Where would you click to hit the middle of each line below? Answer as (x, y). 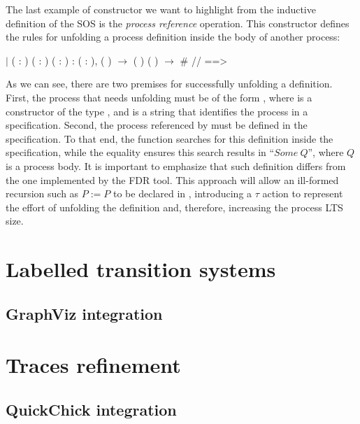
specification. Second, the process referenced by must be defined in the (157, 125)
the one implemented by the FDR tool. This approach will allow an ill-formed (172, 179)
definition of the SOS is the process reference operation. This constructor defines (178, 23)
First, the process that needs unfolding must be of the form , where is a (159, 97)
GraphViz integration (84, 313)
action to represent (303, 193)
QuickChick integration (91, 409)
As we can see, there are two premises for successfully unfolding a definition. (169, 84)
